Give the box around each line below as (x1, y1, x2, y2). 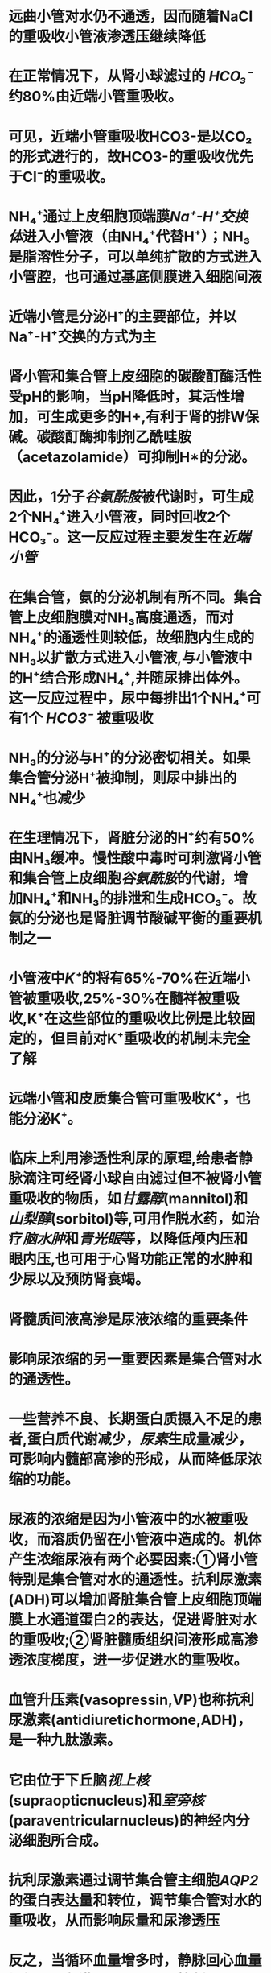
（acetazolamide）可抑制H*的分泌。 (8, 448, 256, 467)
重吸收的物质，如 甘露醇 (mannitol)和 (8, 1190, 248, 1208)
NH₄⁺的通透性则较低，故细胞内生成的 (8, 629, 255, 646)
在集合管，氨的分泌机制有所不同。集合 (8, 588, 263, 606)
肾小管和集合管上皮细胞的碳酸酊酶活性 (8, 368, 263, 386)
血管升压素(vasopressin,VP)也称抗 (8, 1691, 240, 1709)
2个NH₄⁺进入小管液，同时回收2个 (8, 508, 231, 526)
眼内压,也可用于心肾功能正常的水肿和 (8, 1250, 253, 1269)
